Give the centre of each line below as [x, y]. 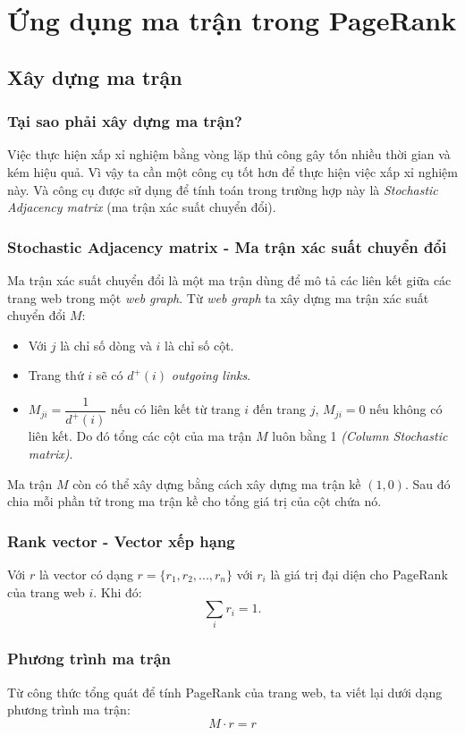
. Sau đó [427, 483]
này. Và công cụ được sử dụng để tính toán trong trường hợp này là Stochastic [223, 189]
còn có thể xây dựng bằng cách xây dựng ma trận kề [217, 483]
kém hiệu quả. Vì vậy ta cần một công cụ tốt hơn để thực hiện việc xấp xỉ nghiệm [232, 171]
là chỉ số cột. [199, 345]
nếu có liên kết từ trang [175, 409]
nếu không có [406, 409]
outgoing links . [211, 375]
